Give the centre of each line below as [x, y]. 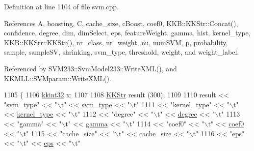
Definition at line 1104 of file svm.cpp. [62, 6]
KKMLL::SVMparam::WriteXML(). [58, 78]
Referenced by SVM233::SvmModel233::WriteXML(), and [90, 68]
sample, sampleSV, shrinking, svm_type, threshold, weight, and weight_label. [122, 52]
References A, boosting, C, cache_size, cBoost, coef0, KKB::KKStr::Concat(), [121, 23]
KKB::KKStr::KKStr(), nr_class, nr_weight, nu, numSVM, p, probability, [116, 42]
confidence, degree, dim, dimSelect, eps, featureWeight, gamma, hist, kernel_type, [127, 33]
